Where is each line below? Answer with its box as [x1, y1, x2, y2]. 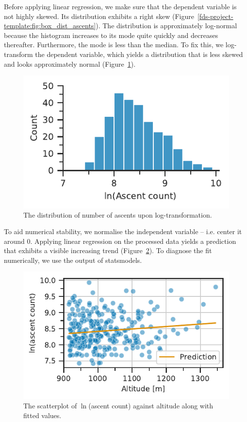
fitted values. [23, 410, 62, 420]
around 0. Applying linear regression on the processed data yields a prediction [4, 236, 236, 246]
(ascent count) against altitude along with [88, 401, 214, 411]
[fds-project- [197, 11, 233, 21]
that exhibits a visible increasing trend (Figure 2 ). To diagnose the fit [4, 245, 212, 256]
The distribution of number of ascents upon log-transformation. [23, 210, 212, 220]
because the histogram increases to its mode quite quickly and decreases [4, 30, 218, 40]
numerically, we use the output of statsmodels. [4, 255, 142, 265]
